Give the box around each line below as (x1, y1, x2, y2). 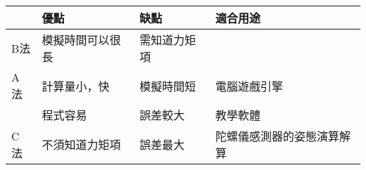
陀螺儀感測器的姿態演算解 (215, 128, 351, 144)
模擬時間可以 (42, 32, 110, 48)
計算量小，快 (42, 77, 110, 94)
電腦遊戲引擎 (215, 77, 284, 94)
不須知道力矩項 (42, 136, 121, 152)
